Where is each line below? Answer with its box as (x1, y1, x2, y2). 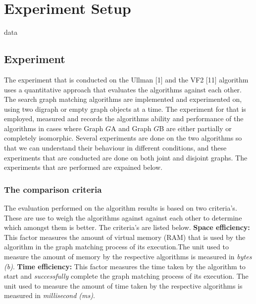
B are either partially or (159, 123, 232, 133)
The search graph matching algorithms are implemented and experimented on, (4, 94, 242, 104)
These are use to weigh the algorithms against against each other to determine (4, 212, 242, 223)
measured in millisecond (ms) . (4, 290, 95, 301)
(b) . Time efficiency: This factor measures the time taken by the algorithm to (4, 261, 246, 271)
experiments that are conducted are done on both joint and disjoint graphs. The (4, 152, 248, 162)
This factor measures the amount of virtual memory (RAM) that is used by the (4, 231, 246, 242)
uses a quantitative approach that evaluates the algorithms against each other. (4, 84, 242, 94)
